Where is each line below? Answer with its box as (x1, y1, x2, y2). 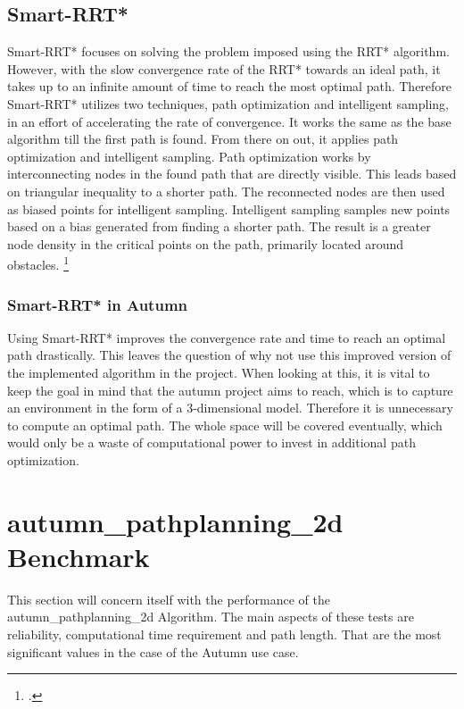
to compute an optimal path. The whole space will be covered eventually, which (7, 415, 443, 434)
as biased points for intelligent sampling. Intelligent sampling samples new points (7, 199, 451, 218)
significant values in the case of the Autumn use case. (7, 642, 299, 661)
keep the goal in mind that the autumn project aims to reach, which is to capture (7, 380, 453, 399)
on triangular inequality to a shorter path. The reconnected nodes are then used (7, 181, 445, 200)
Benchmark (7, 538, 150, 574)
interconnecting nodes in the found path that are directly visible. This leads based (7, 164, 457, 183)
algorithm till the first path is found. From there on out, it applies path (7, 129, 399, 148)
